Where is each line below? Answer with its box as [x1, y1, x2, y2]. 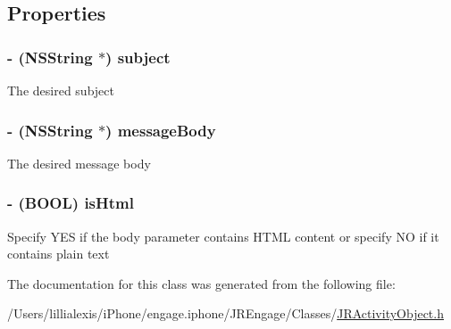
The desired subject [7, 81, 114, 99]
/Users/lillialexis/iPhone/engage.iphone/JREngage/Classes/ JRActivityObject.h [7, 304, 444, 323]
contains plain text [7, 244, 110, 263]
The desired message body [7, 153, 151, 172]
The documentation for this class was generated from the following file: [7, 274, 396, 292]
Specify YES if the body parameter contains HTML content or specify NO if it [7, 226, 439, 245]
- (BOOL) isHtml [7, 192, 134, 214]
